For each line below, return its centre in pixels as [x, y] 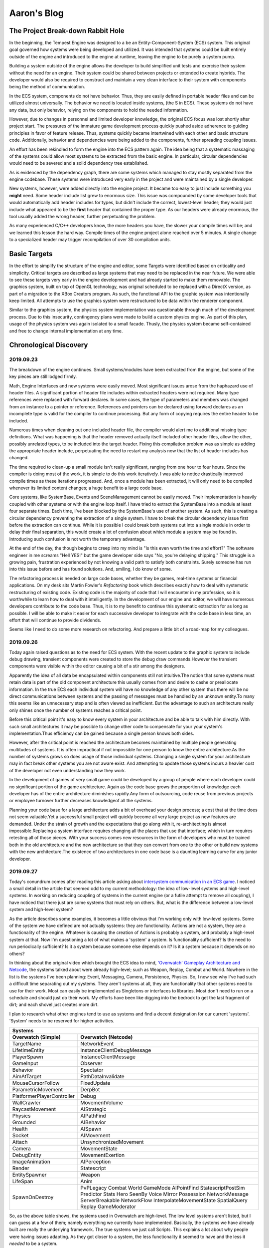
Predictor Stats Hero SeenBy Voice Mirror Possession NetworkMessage [165, 1194]
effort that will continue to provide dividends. [55, 620]
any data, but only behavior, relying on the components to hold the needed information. [99, 110]
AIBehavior [93, 1122]
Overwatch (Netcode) [107, 1037]
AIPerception [96, 1162]
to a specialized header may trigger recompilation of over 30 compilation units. [90, 240]
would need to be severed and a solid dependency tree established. [79, 163]
